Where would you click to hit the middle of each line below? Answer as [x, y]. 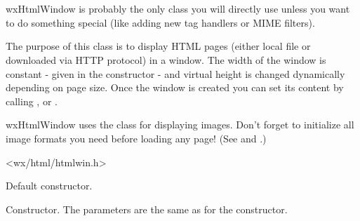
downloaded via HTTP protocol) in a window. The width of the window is [166, 59]
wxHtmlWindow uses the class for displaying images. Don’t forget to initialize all [180, 125]
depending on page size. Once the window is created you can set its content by [175, 87]
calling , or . [32, 101]
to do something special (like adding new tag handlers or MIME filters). [160, 22]
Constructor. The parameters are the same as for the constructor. [147, 209]
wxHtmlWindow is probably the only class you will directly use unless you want [178, 9]
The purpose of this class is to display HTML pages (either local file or [158, 46]
